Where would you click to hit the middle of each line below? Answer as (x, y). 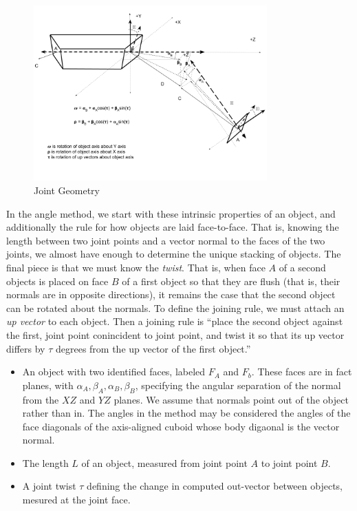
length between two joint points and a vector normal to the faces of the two (166, 240)
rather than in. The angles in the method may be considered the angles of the (186, 413)
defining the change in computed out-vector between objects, (215, 486)
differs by (26, 348)
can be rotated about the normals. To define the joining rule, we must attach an (175, 307)
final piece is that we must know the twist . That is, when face (136, 267)
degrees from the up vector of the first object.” (153, 348)
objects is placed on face (57, 281)
